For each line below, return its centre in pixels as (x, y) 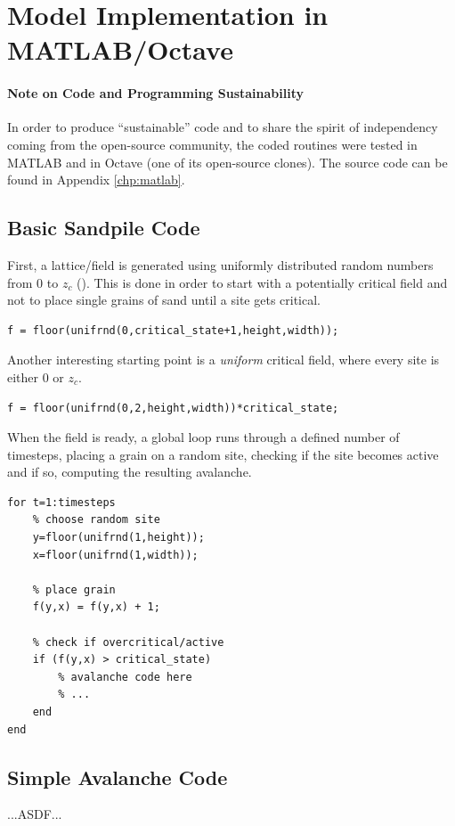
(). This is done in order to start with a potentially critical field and (262, 282)
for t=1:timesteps (61, 502)
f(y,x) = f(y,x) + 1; (96, 607)
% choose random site (96, 520)
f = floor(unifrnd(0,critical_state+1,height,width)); (173, 330)
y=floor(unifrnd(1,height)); (118, 538)
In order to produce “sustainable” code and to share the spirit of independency (223, 127)
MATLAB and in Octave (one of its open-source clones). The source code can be (227, 162)
